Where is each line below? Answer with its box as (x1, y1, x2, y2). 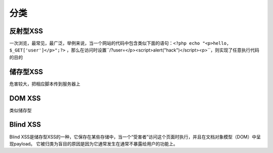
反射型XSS (9, 27, 43, 35)
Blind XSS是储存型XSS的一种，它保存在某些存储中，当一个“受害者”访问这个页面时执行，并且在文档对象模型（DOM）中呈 (9, 134, 261, 140)
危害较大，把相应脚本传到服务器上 (9, 81, 80, 87)
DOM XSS (9, 94, 41, 103)
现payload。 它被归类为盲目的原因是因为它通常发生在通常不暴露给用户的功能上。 (9, 140, 178, 146)
